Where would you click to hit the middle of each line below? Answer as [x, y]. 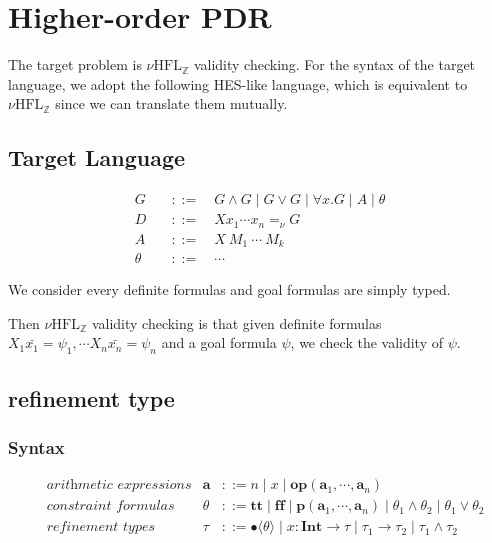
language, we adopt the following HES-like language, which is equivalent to [238, 83]
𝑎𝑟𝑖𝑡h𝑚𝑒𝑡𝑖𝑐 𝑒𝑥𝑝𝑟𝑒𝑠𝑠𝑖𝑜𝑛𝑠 [119, 485]
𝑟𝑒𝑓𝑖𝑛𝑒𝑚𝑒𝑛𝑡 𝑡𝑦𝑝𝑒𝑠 [101, 527]
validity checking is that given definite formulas [236, 322]
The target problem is [75, 64]
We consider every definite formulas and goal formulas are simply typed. [229, 289]
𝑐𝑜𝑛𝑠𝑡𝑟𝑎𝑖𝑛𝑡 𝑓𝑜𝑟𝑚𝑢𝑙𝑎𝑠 [110, 506]
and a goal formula [219, 342]
